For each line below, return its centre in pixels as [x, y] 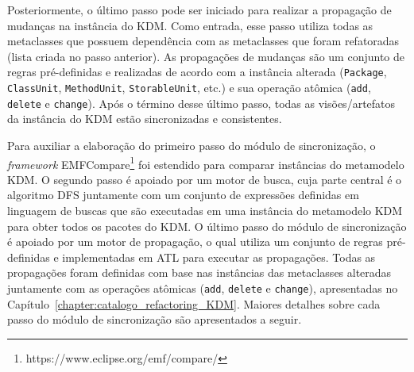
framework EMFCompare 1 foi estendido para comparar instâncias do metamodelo [206, 163]
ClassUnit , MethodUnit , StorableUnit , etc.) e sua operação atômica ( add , [189, 88]
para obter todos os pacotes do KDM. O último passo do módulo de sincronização [207, 226]
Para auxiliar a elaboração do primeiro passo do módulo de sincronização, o [192, 145]
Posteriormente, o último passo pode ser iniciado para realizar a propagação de [199, 10]
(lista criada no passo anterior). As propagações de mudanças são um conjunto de [206, 56]
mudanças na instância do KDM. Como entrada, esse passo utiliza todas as [190, 25]
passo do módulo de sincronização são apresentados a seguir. [155, 319]
